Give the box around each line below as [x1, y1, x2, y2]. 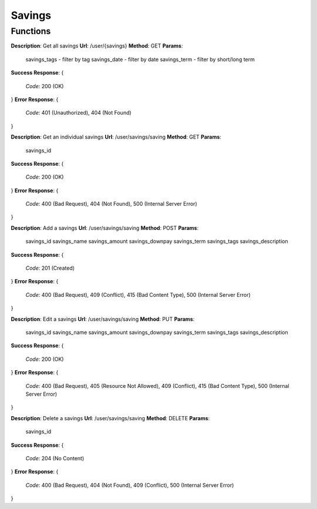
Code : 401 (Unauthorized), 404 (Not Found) [25, 109, 131, 116]
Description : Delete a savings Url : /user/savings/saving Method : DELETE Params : [11, 414, 210, 421]
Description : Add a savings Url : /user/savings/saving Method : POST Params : [11, 224, 199, 232]
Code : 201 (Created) [25, 264, 75, 272]
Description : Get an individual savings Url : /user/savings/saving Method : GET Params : [11, 133, 221, 140]
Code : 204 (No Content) [25, 454, 85, 461]
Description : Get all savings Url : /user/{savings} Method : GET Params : [11, 42, 183, 49]
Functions [11, 26, 51, 36]
